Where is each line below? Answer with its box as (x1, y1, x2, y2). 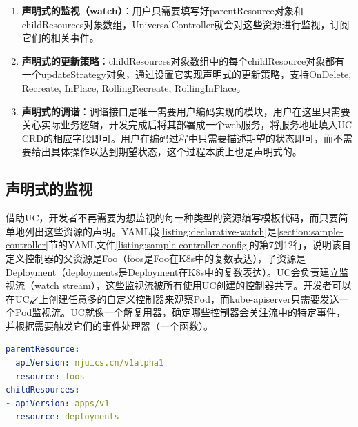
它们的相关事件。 (21, 30, 99, 45)
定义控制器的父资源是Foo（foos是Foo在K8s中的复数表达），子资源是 (6, 250, 306, 265)
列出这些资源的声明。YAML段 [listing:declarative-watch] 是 (24, 224, 277, 238)
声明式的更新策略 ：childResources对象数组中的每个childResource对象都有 (21, 53, 345, 68)
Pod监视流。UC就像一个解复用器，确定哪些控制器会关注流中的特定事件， (14, 305, 346, 319)
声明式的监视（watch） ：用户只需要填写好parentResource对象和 (21, 3, 304, 17)
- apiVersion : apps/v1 (6, 398, 110, 408)
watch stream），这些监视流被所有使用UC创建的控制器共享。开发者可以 (34, 278, 352, 292)
